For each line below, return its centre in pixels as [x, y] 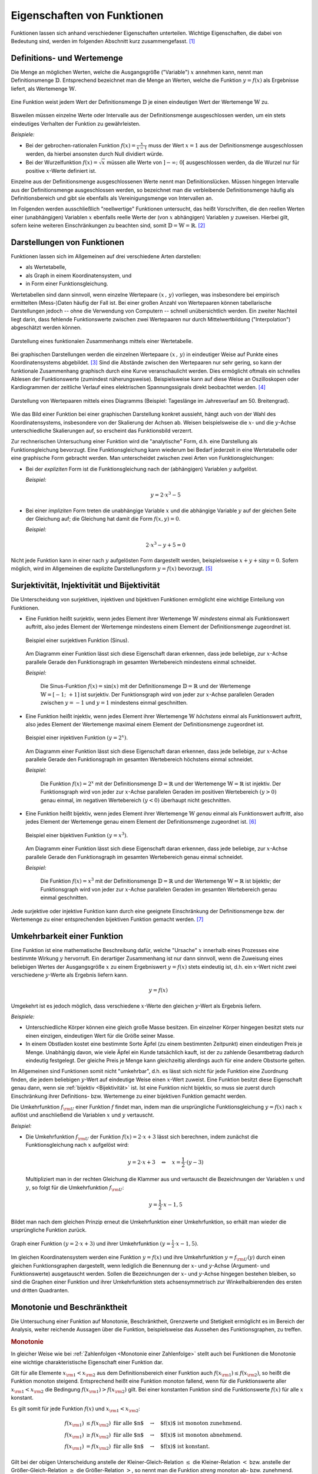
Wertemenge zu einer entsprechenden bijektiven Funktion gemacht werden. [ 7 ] [107, 919]
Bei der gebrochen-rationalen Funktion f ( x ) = [81, 145]
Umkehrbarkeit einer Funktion [67, 936]
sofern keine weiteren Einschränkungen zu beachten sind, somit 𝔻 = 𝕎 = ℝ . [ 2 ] [108, 226]
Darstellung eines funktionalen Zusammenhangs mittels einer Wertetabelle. [102, 341]
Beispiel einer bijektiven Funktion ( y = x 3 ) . [77, 835]
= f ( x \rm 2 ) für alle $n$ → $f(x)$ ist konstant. [148, 1447]
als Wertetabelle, [46, 267]
